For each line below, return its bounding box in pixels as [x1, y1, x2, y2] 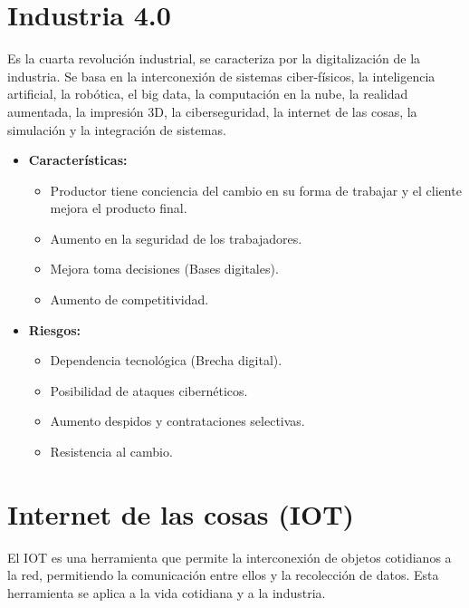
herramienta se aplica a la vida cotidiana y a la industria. [7, 583, 326, 602]
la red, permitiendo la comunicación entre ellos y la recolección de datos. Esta [7, 565, 439, 584]
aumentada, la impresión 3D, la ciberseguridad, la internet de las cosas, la [7, 101, 417, 121]
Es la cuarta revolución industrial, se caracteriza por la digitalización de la [7, 49, 421, 68]
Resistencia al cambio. [50, 442, 173, 461]
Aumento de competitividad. [50, 290, 209, 309]
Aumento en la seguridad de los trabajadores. [50, 228, 302, 247]
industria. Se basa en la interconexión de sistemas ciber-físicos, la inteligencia [7, 66, 435, 85]
